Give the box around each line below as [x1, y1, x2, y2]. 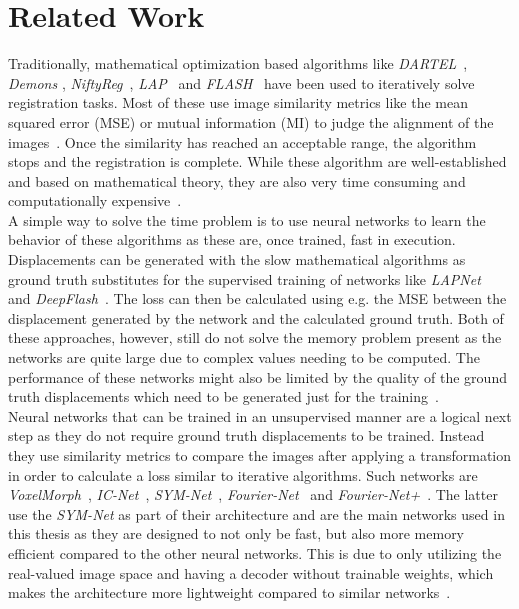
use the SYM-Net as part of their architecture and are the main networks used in [8, 503, 505, 524]
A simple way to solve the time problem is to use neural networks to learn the [8, 209, 486, 230]
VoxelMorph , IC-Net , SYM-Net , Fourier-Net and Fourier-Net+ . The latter [8, 484, 498, 505]
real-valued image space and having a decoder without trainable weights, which [8, 562, 494, 583]
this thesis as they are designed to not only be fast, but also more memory [8, 523, 465, 544]
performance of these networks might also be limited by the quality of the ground [8, 366, 507, 387]
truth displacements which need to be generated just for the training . [8, 386, 439, 407]
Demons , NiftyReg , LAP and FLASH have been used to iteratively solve [8, 72, 475, 93]
